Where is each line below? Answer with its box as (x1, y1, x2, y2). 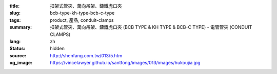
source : (9, 52, 27, 58)
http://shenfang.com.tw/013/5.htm (50, 52, 123, 58)
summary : (9, 24, 32, 30)
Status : (9, 46, 26, 52)
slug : (9, 10, 21, 16)
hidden (50, 46, 65, 52)
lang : (9, 38, 21, 44)
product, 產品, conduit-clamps (50, 17, 114, 23)
